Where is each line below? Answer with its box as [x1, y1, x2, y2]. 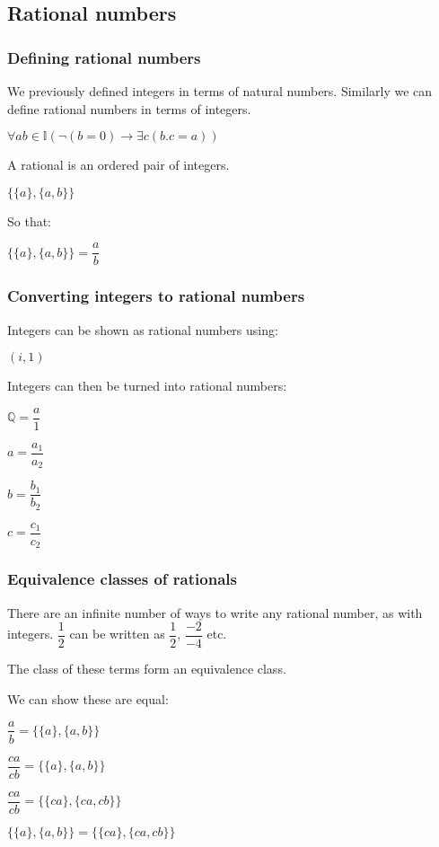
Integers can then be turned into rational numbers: [7, 376, 287, 395]
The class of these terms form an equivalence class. [7, 659, 286, 678]
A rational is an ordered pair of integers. [7, 155, 230, 174]
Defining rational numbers [7, 46, 201, 68]
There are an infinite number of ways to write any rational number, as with [7, 603, 423, 622]
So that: [7, 211, 52, 230]
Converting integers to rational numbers [7, 285, 305, 307]
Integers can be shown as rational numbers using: [7, 320, 278, 339]
